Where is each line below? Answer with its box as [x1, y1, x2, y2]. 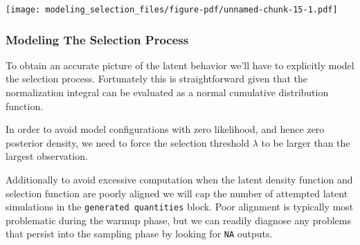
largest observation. [6, 149, 88, 163]
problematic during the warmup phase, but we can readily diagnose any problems [6, 212, 351, 227]
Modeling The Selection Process [6, 30, 189, 48]
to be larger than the [261, 135, 350, 149]
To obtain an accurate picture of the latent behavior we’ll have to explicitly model [6, 57, 354, 72]
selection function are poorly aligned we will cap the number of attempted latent [6, 185, 348, 200]
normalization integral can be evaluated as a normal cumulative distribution [6, 85, 329, 100]
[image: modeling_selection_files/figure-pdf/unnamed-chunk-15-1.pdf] [6, 5, 338, 15]
